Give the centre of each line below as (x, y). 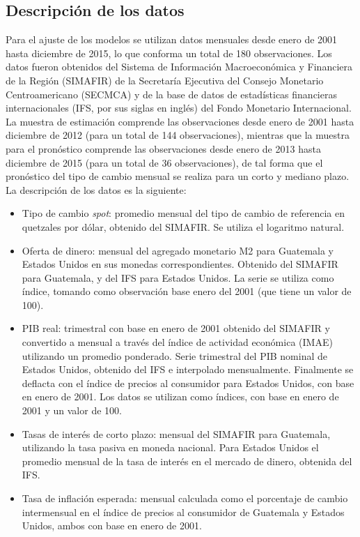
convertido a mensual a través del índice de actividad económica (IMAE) (177, 342)
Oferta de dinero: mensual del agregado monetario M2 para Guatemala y (178, 250)
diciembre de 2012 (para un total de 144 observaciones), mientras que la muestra (178, 135)
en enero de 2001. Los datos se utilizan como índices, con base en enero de (180, 396)
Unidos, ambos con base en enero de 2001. (112, 525)
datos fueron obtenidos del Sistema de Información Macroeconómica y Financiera (179, 67)
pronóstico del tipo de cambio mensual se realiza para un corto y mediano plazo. (178, 176)
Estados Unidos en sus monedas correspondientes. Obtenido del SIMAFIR (180, 264)
